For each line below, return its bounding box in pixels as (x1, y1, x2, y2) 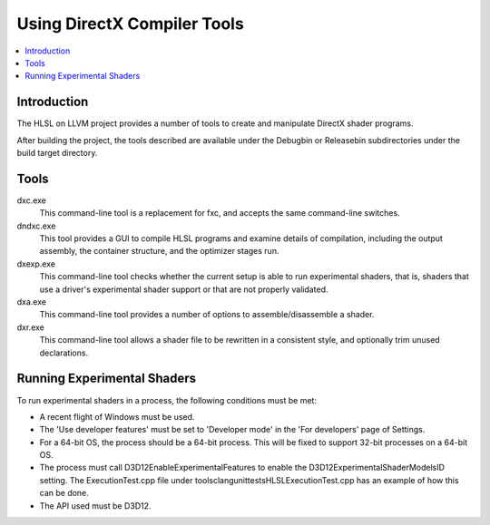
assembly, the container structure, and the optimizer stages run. (39, 246, 279, 257)
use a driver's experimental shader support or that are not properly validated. (39, 284, 328, 295)
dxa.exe (16, 297, 47, 307)
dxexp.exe (16, 258, 56, 269)
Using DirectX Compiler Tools (16, 14, 244, 34)
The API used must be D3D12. (39, 500, 152, 511)
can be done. (39, 488, 90, 499)
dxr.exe (16, 322, 44, 333)
